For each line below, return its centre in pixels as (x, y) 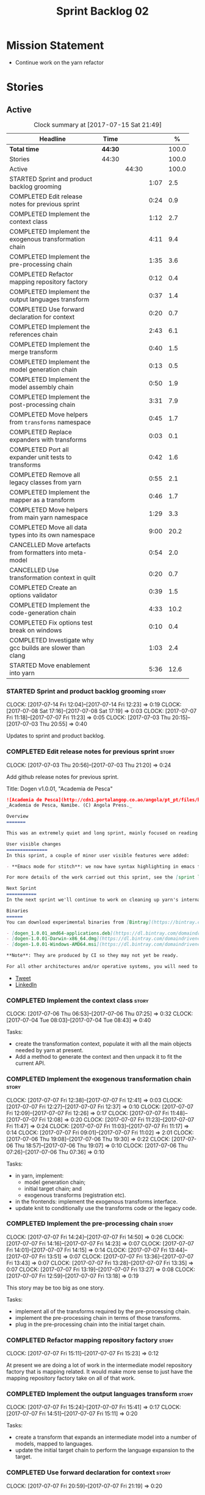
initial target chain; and (53, 1188)
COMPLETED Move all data (48, 527)
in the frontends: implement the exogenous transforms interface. (96, 1201)
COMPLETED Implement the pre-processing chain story (90, 1224)
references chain (34, 334)
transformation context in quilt (52, 578)
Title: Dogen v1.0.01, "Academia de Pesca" (59, 789)
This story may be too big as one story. (56, 1288)
